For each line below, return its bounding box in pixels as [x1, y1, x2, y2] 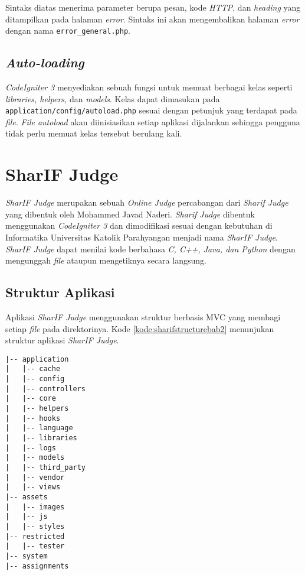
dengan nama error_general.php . [5, 24, 130, 37]
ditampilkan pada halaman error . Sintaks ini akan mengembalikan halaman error [5, 12, 300, 25]
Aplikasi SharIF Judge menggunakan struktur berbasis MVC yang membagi [5, 310, 281, 323]
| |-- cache [5, 365, 61, 373]
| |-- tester [5, 542, 65, 551]
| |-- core [5, 394, 56, 403]
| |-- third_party [5, 463, 86, 472]
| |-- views [5, 483, 61, 492]
